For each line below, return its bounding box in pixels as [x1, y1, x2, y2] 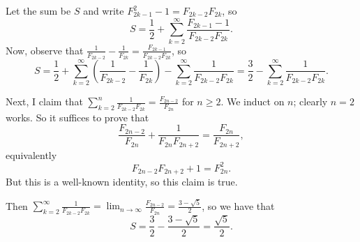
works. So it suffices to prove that [6, 109, 149, 124]
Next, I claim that [6, 94, 83, 109]
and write [83, 3, 124, 17]
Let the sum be [6, 3, 71, 17]
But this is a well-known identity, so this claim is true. [6, 174, 238, 189]
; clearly [293, 94, 328, 109]
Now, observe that [6, 43, 84, 57]
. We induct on [220, 94, 285, 109]
